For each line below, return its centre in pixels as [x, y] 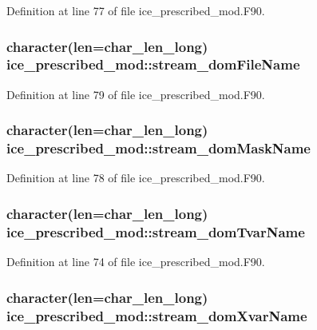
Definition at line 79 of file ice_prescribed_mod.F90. [136, 94]
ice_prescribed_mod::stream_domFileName [153, 64]
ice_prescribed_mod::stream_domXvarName [157, 315]
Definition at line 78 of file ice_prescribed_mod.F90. [136, 178]
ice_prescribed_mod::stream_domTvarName [156, 231]
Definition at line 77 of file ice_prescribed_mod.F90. [136, 10]
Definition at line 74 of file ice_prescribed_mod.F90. [136, 262]
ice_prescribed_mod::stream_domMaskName [158, 148]
